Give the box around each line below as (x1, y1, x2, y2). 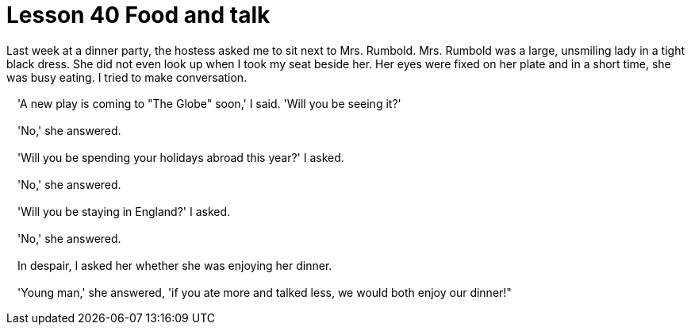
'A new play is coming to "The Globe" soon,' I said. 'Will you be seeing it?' (17, 96, 401, 110)
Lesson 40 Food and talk (6, 2, 271, 29)
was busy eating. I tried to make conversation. (6, 70, 248, 84)
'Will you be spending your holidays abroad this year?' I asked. (17, 150, 344, 164)
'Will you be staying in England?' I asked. (17, 204, 231, 218)
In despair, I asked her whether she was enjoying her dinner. (17, 258, 332, 272)
